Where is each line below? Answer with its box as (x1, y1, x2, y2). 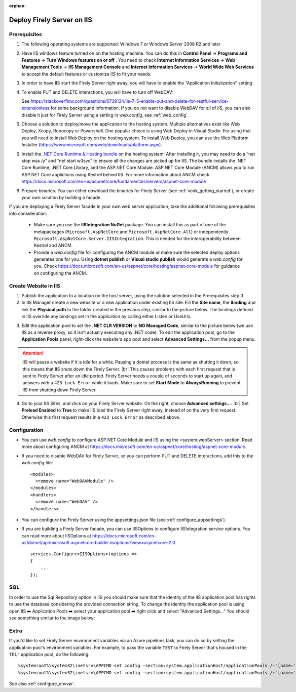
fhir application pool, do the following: (9, 651, 90, 657)
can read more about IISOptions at (21, 532, 91, 538)
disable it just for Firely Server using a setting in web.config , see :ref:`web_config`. (21, 112, 189, 118)
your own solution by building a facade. (21, 194, 102, 200)
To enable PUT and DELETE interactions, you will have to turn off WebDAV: (21, 89, 174, 95)
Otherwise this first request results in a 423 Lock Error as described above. (21, 414, 181, 420)
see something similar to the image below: (9, 615, 95, 621)
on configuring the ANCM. (34, 270, 87, 276)
